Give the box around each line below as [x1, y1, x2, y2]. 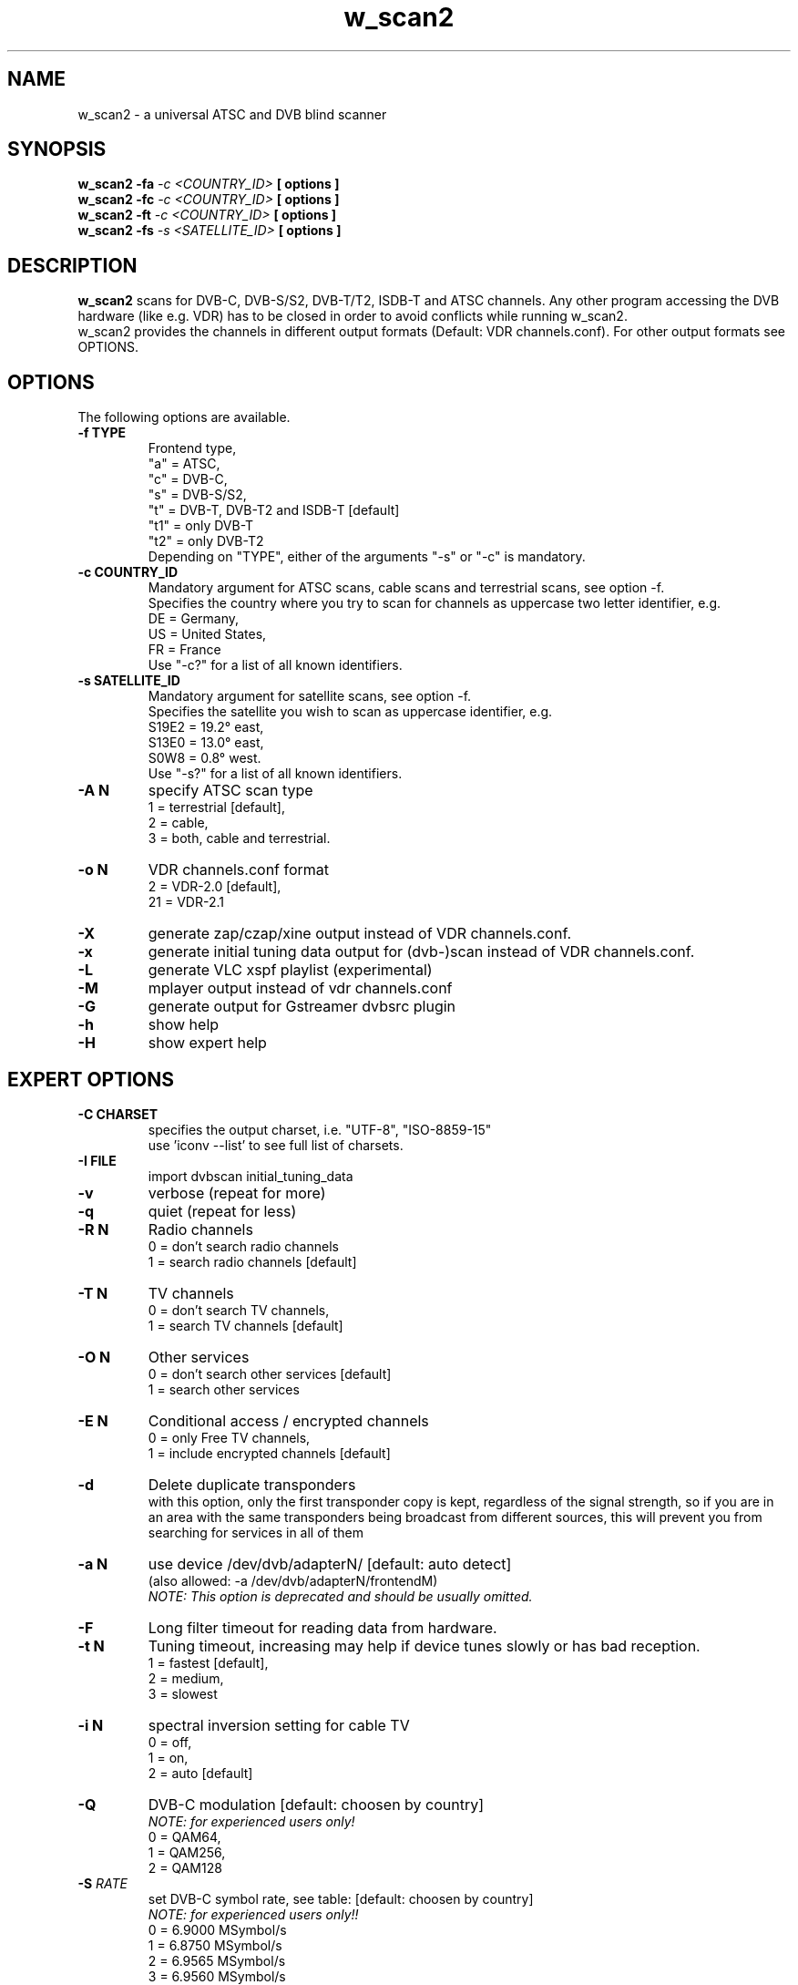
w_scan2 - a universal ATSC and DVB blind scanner [77, 106, 387, 122]
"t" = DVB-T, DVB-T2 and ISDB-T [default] [148, 502, 400, 519]
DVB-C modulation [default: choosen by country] [148, 1795, 485, 1814]
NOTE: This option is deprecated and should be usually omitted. [148, 1588, 533, 1604]
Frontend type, [148, 440, 237, 457]
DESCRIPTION [7, 253, 138, 277]
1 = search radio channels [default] [148, 1253, 357, 1270]
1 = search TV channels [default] [148, 1317, 343, 1333]
